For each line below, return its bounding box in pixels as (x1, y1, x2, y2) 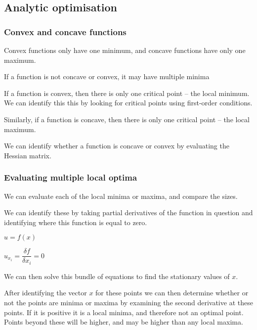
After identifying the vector (4, 287, 87, 298)
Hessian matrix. (4, 150, 51, 160)
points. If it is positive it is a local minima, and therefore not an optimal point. (4, 307, 244, 317)
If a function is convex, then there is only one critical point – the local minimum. (4, 88, 250, 98)
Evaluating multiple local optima (4, 171, 137, 184)
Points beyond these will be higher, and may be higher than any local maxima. (4, 317, 243, 327)
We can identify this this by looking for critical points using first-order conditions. (4, 97, 253, 108)
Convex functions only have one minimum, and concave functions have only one (4, 45, 246, 55)
